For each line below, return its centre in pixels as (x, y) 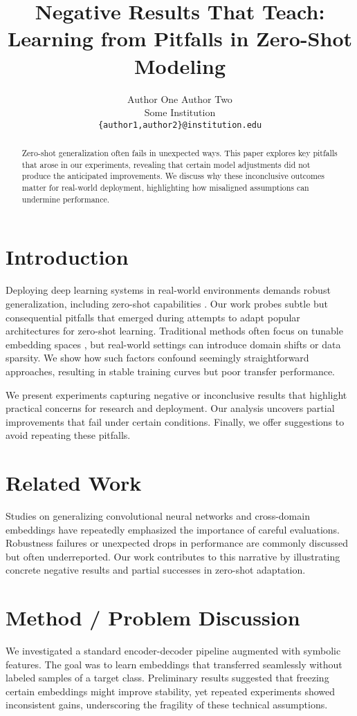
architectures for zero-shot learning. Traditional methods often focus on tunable (174, 331)
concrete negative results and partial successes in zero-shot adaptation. (156, 570)
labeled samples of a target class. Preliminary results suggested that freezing (167, 678)
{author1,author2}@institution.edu (180, 125)
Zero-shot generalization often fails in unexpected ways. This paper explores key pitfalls (180, 153)
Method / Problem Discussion (153, 618)
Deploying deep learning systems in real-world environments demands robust (168, 290)
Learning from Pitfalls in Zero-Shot (180, 38)
